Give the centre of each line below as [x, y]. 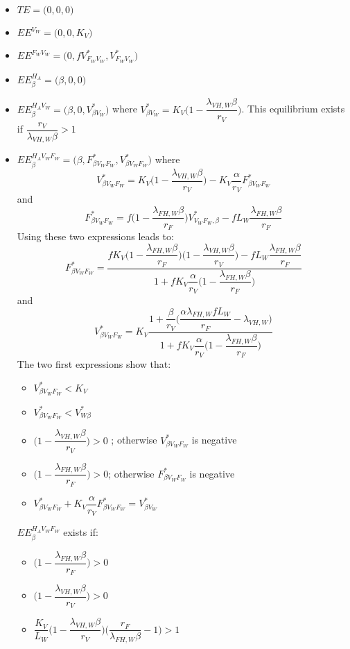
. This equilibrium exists [293, 109]
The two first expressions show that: [94, 364]
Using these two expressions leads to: [95, 236]
